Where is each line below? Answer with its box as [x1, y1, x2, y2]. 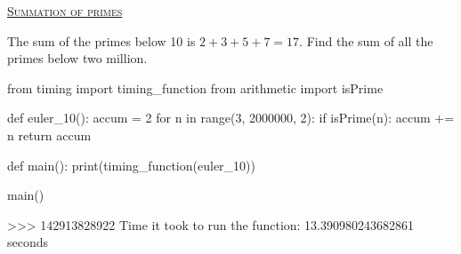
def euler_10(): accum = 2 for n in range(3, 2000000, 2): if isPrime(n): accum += [7, 108, 455, 127]
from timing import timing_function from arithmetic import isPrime [7, 78, 384, 97]
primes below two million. [7, 49, 148, 67]
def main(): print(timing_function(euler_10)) [7, 155, 255, 174]
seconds [7, 233, 49, 251]
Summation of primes [7, 2, 123, 20]
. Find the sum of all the [299, 31, 433, 50]
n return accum [7, 125, 92, 144]
